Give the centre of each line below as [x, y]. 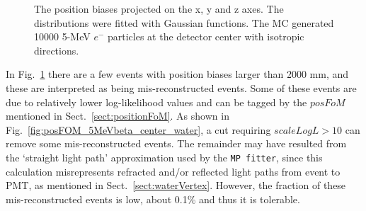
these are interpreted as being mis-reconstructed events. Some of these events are [181, 87]
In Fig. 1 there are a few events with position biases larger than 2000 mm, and [177, 74]
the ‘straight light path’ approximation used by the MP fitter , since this [164, 157]
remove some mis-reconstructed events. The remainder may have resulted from [176, 143]
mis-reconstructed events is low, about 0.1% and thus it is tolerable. [153, 199]
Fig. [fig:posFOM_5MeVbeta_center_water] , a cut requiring [138, 129]
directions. [57, 50]
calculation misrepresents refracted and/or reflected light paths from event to [173, 171]
